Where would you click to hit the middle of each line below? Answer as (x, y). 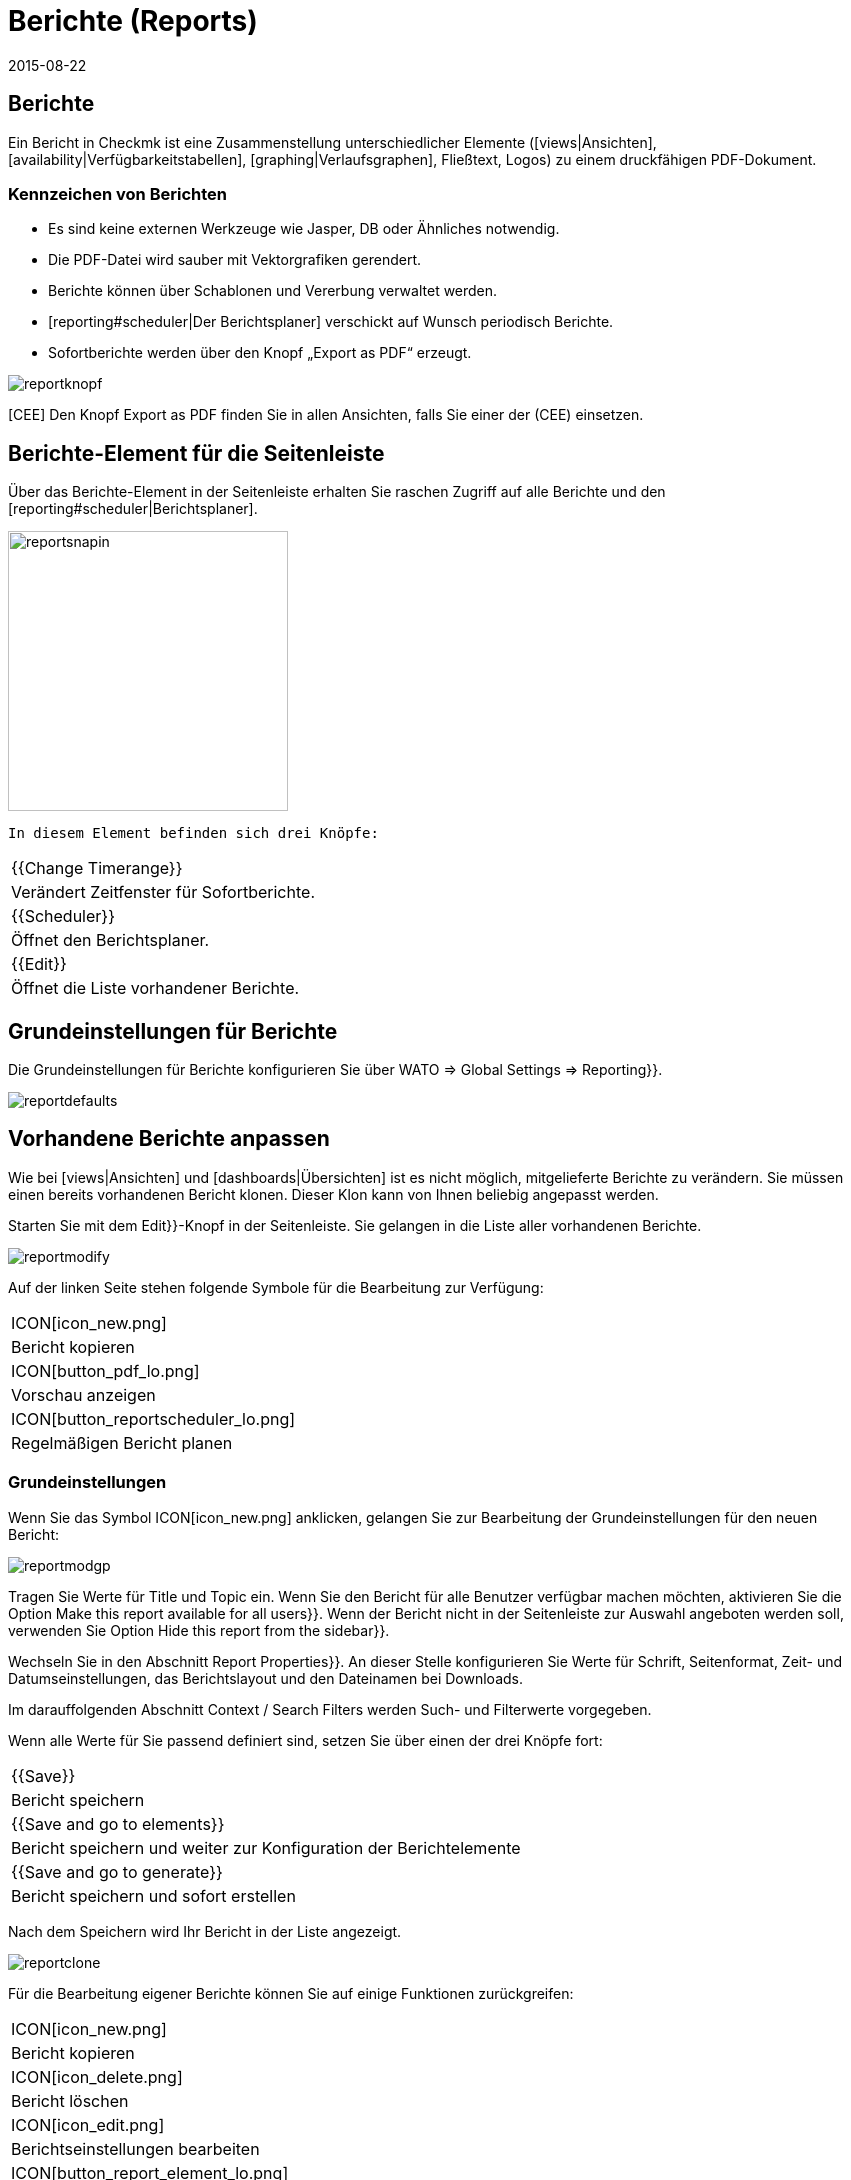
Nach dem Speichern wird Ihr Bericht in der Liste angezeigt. (205, 1931)
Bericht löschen (70, 2100)
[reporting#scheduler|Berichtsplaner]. (133, 509)
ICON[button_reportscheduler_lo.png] (153, 1418)
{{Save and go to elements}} (118, 1823)
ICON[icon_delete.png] (97, 2076)
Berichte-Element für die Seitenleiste (196, 453)
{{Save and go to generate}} (117, 1871)
